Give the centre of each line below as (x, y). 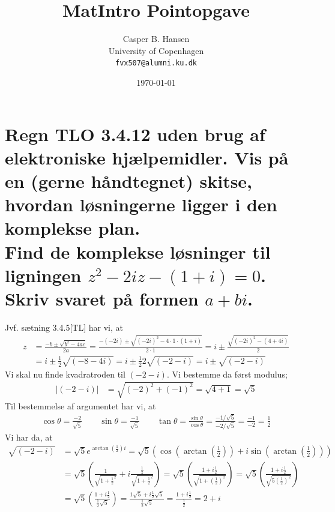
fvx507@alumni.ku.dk (156, 63)
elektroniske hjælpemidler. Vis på (147, 157)
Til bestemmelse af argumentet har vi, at (80, 405)
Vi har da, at (29, 437)
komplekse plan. (73, 228)
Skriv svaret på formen (102, 298)
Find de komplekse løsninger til (138, 251)
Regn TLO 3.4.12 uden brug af (135, 134)
